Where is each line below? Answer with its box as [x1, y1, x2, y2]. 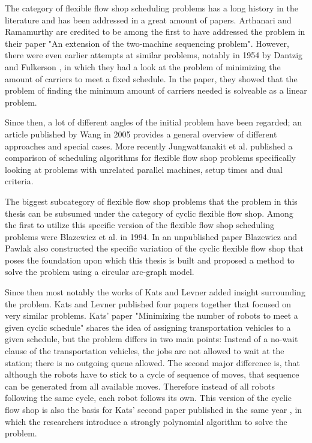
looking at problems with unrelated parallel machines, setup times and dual [5, 163, 283, 175]
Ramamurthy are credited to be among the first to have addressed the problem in [5, 25, 305, 38]
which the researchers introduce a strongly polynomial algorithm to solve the [5, 415, 287, 427]
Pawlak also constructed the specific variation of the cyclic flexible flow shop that [5, 242, 304, 255]
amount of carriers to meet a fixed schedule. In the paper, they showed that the [5, 72, 298, 85]
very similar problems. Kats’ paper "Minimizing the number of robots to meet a [5, 309, 298, 322]
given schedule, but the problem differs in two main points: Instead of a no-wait [5, 333, 298, 345]
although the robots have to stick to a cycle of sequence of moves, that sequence [5, 368, 299, 381]
